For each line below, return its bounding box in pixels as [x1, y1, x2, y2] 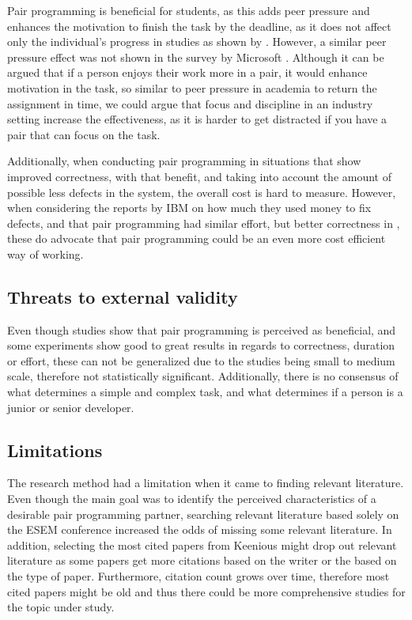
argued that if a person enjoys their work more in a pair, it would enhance [7, 64, 368, 81]
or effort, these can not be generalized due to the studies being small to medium [7, 352, 395, 369]
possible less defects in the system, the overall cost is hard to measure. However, [7, 183, 396, 200]
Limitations [7, 437, 103, 462]
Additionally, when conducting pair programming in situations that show [7, 153, 361, 169]
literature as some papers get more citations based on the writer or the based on [7, 552, 397, 569]
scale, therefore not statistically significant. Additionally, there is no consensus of [7, 368, 399, 384]
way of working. [7, 245, 84, 262]
